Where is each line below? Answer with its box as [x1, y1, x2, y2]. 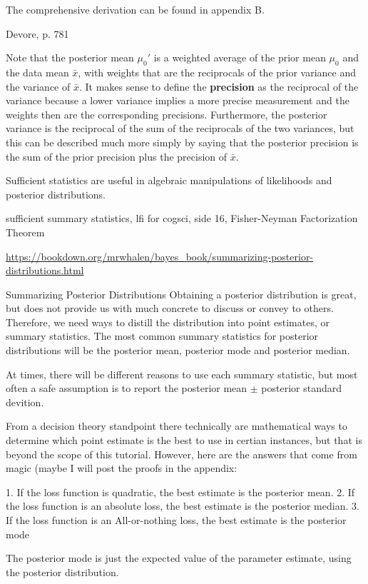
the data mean [6, 64, 69, 79]
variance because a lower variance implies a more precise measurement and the [6, 93, 349, 108]
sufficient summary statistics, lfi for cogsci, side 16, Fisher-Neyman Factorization [6, 211, 358, 226]
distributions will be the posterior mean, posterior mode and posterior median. [6, 343, 350, 358]
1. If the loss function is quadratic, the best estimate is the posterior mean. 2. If [6, 484, 355, 499]
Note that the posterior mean [6, 50, 134, 65]
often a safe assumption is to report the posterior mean [6, 381, 247, 396]
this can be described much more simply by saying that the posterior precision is [6, 134, 359, 149]
